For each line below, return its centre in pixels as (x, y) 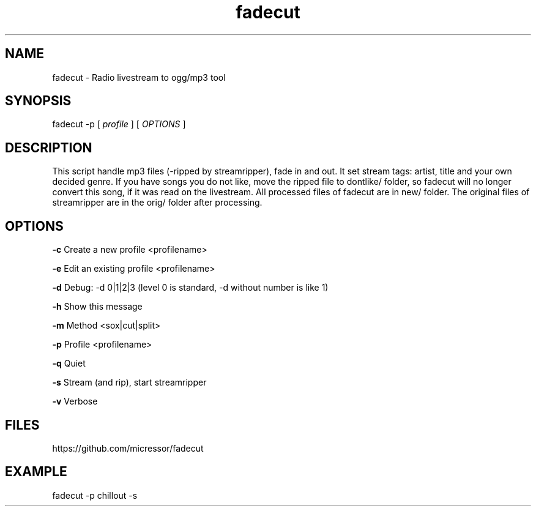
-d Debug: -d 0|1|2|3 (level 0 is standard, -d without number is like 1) (190, 288)
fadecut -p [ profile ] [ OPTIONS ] (119, 124)
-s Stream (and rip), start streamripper (129, 382)
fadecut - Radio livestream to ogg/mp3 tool (139, 77)
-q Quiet (69, 364)
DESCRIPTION (49, 147)
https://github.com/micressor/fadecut (128, 448)
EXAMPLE (36, 472)
